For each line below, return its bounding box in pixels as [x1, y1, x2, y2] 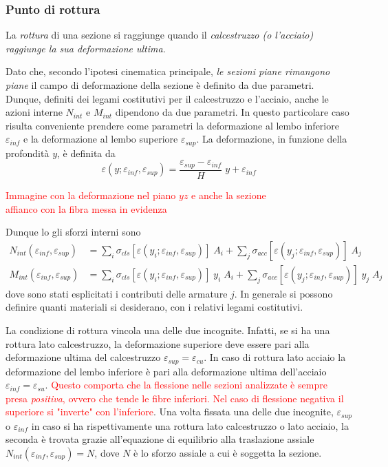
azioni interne [6, 105, 63, 119]
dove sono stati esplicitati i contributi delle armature [6, 286, 228, 300]
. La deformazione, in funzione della [196, 132, 347, 146]
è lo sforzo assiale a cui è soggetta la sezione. [133, 446, 322, 459]
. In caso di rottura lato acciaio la [204, 350, 346, 364]
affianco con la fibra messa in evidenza [6, 201, 167, 216]
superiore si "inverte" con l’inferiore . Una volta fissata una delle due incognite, [6, 404, 334, 419]
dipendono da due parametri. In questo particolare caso [115, 105, 349, 119]
